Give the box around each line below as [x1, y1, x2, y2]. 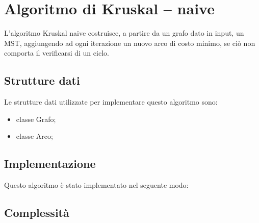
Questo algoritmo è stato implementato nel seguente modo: [4, 180, 189, 190]
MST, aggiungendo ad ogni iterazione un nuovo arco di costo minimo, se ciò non [4, 37, 255, 48]
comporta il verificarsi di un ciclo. [4, 47, 109, 58]
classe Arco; [16, 131, 53, 141]
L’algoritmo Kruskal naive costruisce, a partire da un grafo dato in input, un [4, 28, 244, 38]
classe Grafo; [16, 113, 56, 124]
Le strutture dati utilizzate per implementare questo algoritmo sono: [4, 96, 218, 107]
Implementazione [4, 156, 96, 171]
